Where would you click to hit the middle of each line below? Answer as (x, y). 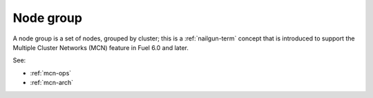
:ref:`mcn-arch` (52, 83)
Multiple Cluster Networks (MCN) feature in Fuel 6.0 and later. (101, 47)
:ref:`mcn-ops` (51, 73)
